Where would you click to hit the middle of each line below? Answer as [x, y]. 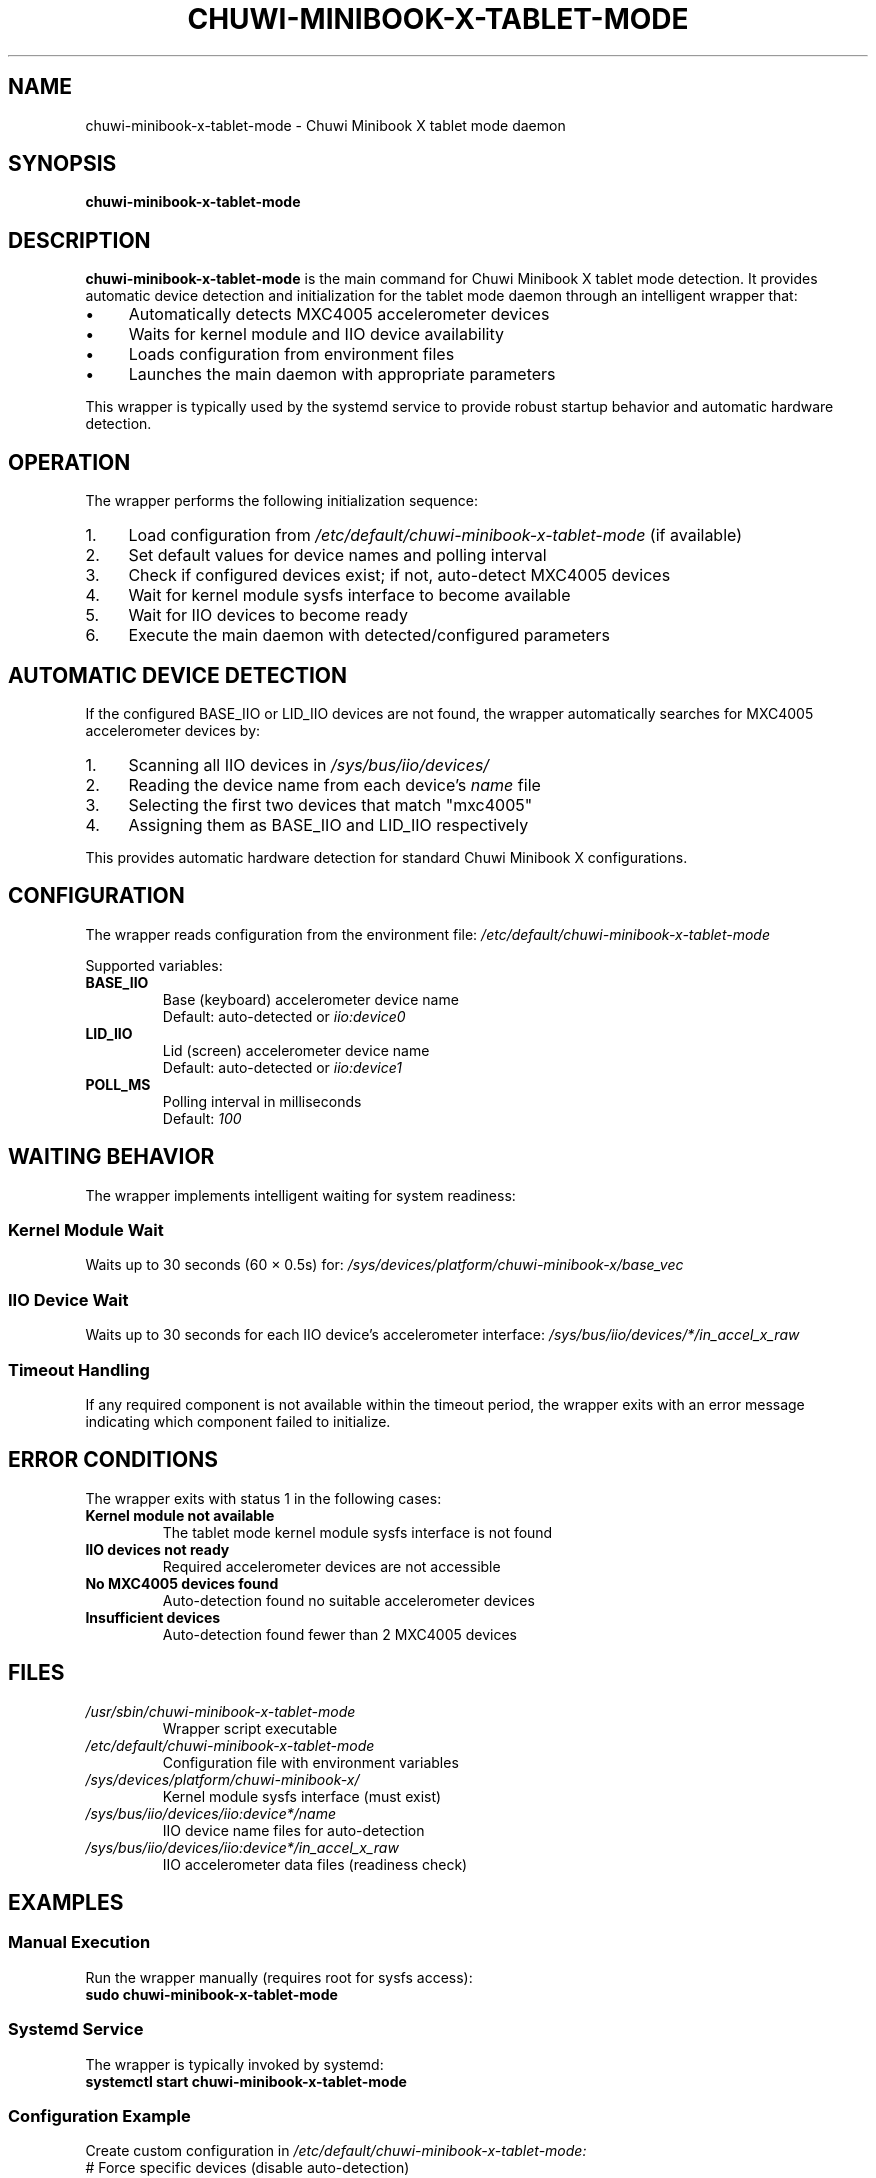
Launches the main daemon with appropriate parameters [342, 374]
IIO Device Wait [68, 1299]
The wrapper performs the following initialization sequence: [281, 501]
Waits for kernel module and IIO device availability [316, 334]
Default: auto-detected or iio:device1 [282, 1067]
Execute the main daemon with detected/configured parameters [369, 635]
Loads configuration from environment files [291, 354]
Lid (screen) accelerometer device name [296, 1050]
